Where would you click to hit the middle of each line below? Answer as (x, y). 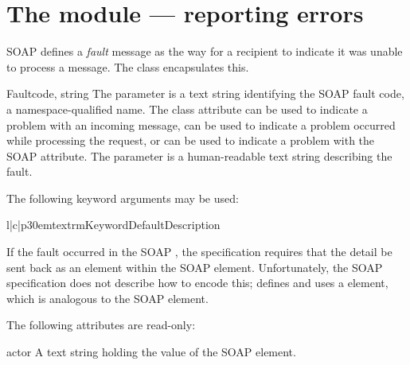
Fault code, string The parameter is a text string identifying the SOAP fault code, (205, 93)
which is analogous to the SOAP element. (107, 298)
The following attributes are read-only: (101, 325)
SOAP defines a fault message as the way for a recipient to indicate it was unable (205, 51)
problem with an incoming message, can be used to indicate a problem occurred (201, 124)
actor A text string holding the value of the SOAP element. (151, 352)
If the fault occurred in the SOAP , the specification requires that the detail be (199, 252)
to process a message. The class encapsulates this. (128, 66)
